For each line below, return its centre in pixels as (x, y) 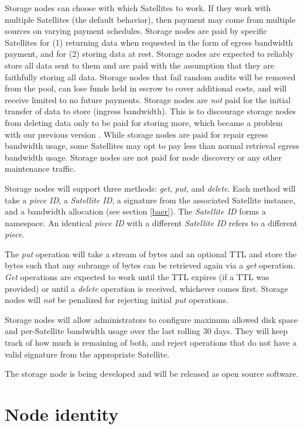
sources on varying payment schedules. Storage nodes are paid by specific (136, 31)
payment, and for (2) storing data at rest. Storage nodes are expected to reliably (149, 54)
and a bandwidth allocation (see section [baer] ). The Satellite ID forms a (135, 211)
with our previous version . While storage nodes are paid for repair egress (136, 134)
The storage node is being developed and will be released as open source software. (152, 374)
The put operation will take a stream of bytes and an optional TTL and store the (151, 253)
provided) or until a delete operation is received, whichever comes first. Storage (146, 288)
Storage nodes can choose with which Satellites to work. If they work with (138, 8)
